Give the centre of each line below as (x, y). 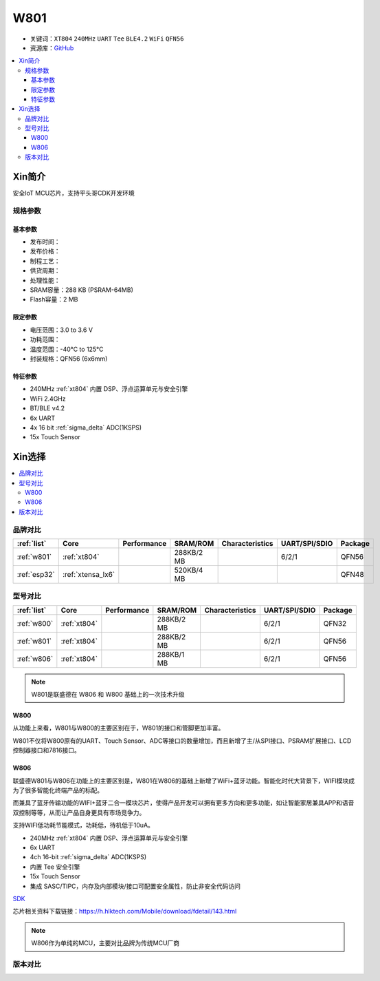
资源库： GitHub (52, 48)
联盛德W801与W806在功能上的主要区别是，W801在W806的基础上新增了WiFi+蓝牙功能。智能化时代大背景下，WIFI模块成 (184, 781)
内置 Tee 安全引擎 (55, 867)
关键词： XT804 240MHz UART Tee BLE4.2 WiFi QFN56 (107, 39)
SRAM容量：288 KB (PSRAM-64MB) (82, 290)
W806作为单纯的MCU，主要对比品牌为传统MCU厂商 (105, 943)
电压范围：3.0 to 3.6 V (61, 330)
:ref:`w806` (35, 659)
